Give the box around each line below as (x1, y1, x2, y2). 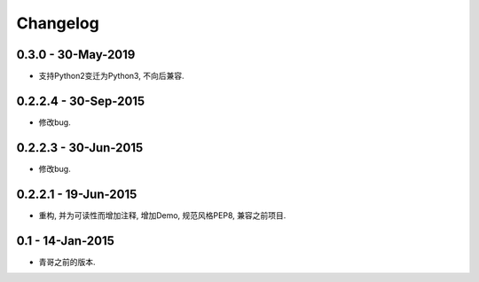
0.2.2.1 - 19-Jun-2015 (16, 186, 137, 201)
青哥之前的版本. (38, 256, 97, 267)
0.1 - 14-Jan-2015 (16, 233, 115, 248)
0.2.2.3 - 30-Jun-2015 (16, 140, 144, 155)
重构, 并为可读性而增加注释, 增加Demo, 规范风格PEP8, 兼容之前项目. (38, 209, 287, 221)
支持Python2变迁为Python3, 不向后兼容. (38, 71, 185, 82)
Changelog (16, 13, 99, 33)
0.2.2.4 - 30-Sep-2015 (16, 93, 145, 108)
